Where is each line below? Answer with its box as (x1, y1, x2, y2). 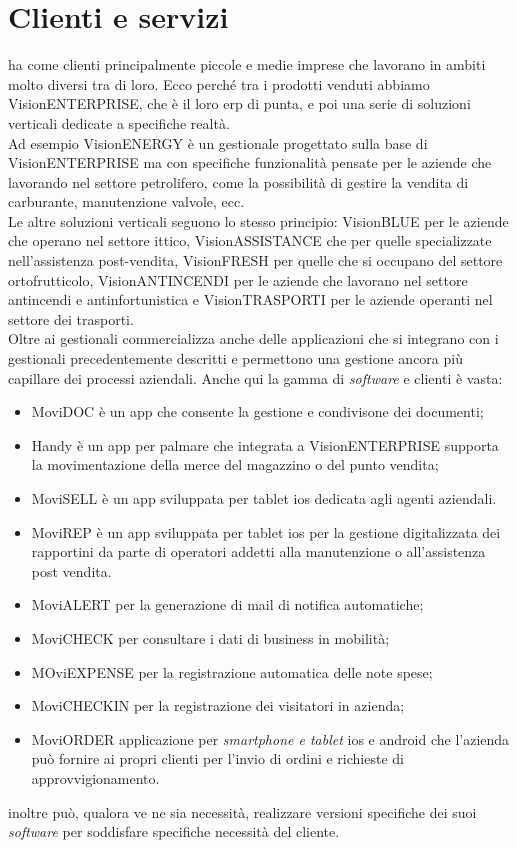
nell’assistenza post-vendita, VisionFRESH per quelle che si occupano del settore (8, 250, 503, 271)
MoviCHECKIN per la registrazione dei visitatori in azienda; (31, 695, 405, 716)
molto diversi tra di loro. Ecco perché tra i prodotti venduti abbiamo (8, 73, 430, 94)
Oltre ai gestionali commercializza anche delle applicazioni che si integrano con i (8, 328, 499, 349)
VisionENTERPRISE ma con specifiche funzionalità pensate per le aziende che (8, 152, 492, 173)
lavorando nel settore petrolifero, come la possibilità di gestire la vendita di (8, 171, 469, 192)
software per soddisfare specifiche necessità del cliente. (8, 821, 340, 842)
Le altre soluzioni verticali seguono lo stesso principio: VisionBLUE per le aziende (8, 210, 509, 231)
